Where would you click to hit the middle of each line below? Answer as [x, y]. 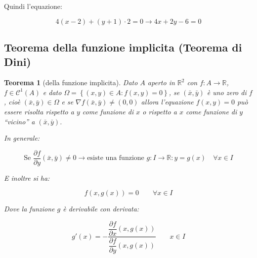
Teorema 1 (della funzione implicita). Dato [71, 82]
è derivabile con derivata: [101, 209]
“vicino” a [20, 121]
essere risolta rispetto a [39, 111]
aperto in [161, 82]
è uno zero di [227, 92]
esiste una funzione [116, 158]
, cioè [12, 102]
